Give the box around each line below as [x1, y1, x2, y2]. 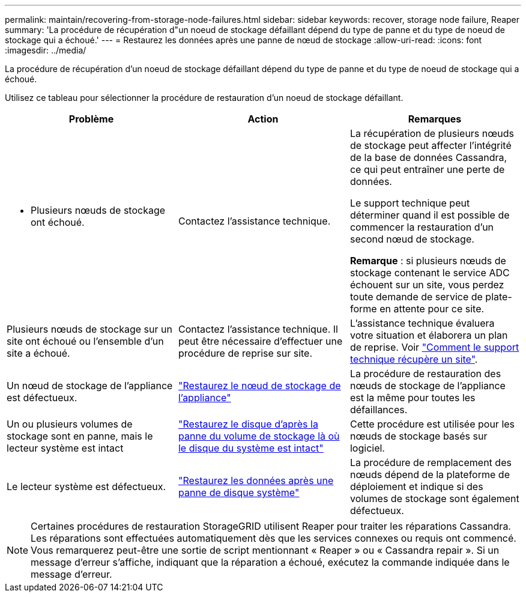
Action [247, 113, 279, 125]
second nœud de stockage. [349, 233, 474, 245]
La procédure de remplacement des [349, 456, 512, 468]
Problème [68, 113, 114, 125]
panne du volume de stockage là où [178, 430, 340, 442]
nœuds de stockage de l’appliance [349, 380, 506, 392]
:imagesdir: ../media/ [5, 45, 86, 55]
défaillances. [349, 404, 408, 416]
